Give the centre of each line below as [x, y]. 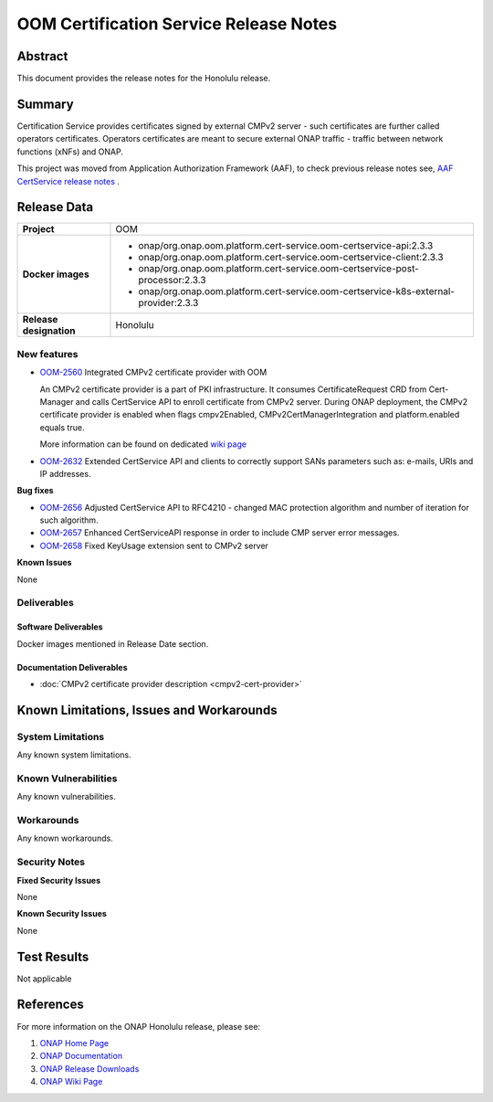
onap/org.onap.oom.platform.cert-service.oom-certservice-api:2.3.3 [286, 246]
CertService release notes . [68, 181]
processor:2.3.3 [172, 281]
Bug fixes [35, 491]
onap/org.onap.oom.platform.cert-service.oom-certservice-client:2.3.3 [291, 258]
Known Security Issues [62, 914]
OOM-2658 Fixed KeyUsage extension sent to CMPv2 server [154, 546]
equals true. [62, 427]
